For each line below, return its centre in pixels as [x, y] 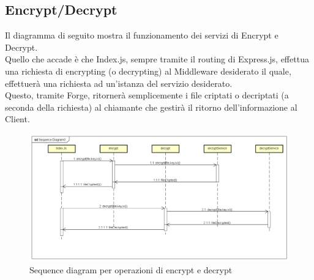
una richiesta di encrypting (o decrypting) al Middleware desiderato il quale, [148, 71]
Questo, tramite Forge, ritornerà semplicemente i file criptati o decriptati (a [147, 95]
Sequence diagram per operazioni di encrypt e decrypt [131, 269]
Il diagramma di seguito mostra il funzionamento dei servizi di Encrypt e [142, 35]
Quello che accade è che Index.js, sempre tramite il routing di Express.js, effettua [157, 59]
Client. [17, 119]
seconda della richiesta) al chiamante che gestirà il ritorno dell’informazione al [151, 107]
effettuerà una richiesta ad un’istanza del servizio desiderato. [119, 83]
